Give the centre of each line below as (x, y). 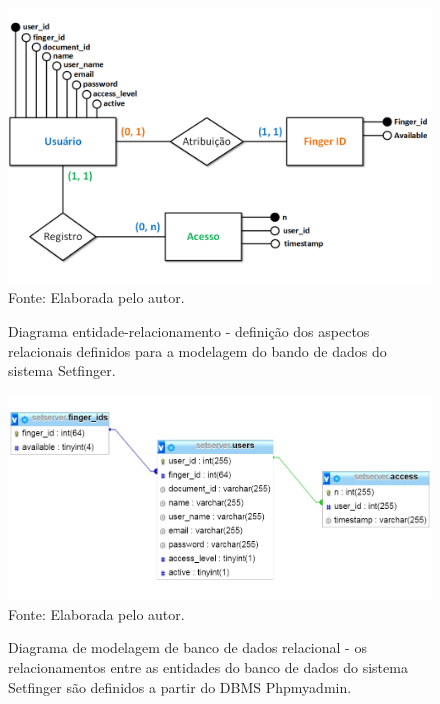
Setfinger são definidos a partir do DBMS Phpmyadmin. (180, 686)
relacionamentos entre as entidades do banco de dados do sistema (208, 666)
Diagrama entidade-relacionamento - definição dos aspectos (189, 330)
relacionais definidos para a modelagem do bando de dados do (197, 350)
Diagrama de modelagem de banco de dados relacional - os (187, 647)
